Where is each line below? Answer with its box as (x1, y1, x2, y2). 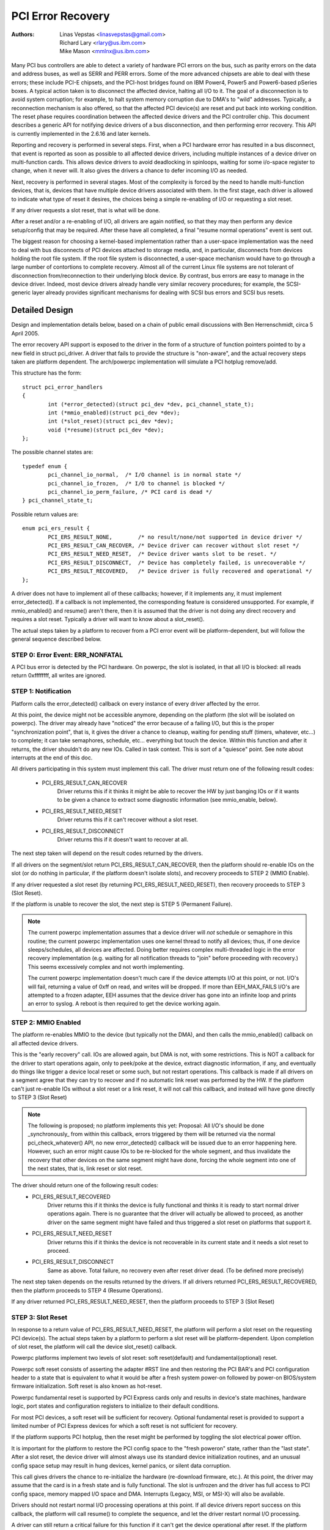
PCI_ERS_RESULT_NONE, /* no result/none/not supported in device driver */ (48, 533, 302, 540)
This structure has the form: (11, 369, 82, 376)
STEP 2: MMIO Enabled (11, 1018, 81, 1027)
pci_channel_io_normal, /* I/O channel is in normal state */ (48, 471, 241, 479)
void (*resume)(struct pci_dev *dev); (48, 426, 164, 433)
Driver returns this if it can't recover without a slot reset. (57, 816, 199, 823)
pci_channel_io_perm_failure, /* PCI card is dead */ (48, 488, 213, 496)
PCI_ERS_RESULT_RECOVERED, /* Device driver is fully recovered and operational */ (48, 568, 312, 575)
